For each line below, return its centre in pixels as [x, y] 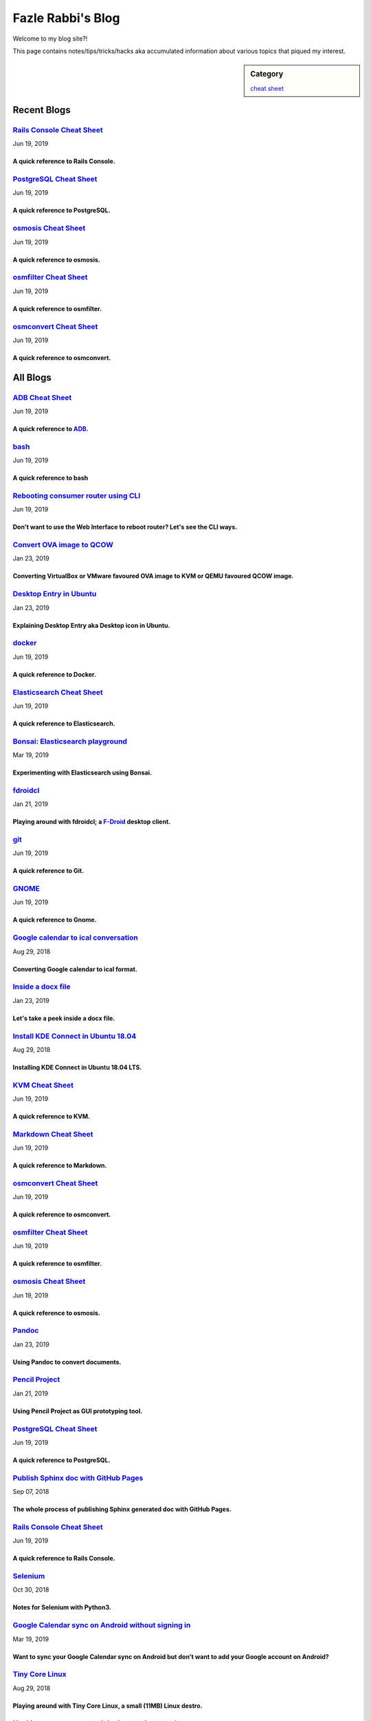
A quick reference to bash [50, 478]
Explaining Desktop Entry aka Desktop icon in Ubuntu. [92, 625]
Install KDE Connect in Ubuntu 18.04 [75, 1036]
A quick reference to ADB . [50, 429]
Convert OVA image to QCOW [63, 545]
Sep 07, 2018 [31, 1492]
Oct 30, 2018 [31, 1590]
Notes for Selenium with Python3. [62, 1607]
